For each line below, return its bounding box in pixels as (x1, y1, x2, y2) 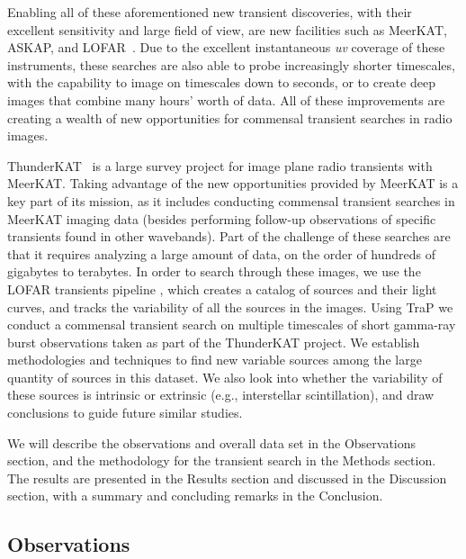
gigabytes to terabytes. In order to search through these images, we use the (7, 262, 421, 281)
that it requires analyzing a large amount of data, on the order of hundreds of (7, 244, 436, 263)
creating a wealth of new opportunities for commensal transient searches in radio (7, 108, 453, 127)
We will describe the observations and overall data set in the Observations (7, 433, 417, 452)
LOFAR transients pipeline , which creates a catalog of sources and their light (7, 279, 437, 298)
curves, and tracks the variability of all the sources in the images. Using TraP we (7, 297, 453, 316)
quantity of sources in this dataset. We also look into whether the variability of (7, 367, 443, 386)
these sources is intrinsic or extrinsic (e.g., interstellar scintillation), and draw (7, 385, 435, 404)
